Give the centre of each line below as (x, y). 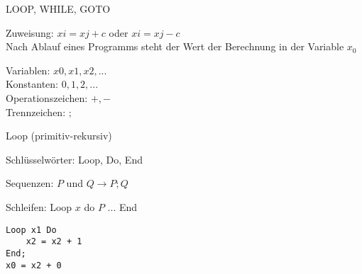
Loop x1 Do (31, 230)
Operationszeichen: (47, 97)
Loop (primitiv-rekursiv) (59, 136)
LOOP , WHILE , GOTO (58, 8)
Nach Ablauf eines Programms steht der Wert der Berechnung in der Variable (175, 46)
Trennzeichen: (36, 112)
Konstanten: (32, 84)
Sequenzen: (30, 183)
